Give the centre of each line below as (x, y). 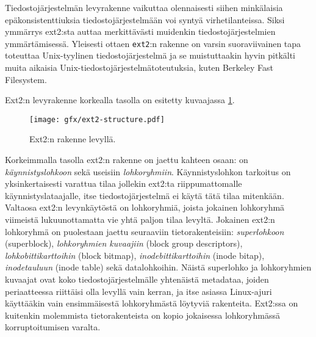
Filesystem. (26, 79)
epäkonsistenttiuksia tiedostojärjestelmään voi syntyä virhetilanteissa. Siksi (145, 19)
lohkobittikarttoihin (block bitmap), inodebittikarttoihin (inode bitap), (135, 255)
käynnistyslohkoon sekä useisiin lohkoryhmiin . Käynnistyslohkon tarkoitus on (148, 171)
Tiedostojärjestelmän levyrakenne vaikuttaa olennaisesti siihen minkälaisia (144, 7)
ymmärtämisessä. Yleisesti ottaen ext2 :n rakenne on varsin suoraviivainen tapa (153, 43)
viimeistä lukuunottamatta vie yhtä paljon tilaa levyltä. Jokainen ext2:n (140, 219)
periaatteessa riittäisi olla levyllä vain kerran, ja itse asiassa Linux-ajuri (138, 291)
